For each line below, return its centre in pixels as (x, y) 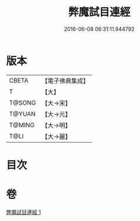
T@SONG (23, 103)
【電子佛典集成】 (66, 81)
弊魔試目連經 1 (24, 212)
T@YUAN (22, 113)
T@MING (22, 125)
